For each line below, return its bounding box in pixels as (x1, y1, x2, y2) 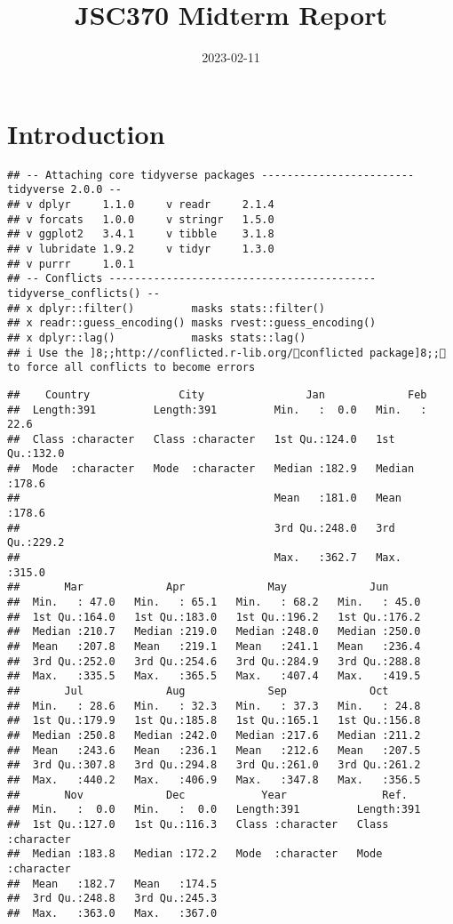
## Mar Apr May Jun (7, 581, 389, 594)
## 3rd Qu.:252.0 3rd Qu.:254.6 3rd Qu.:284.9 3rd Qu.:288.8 (7, 655, 421, 668)
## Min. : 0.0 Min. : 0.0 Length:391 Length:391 (7, 803, 421, 816)
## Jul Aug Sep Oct (7, 684, 389, 697)
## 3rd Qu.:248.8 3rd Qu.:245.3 (7, 892, 218, 905)
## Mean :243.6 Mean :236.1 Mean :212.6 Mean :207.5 (7, 743, 421, 757)
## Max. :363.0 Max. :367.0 (7, 906, 218, 920)
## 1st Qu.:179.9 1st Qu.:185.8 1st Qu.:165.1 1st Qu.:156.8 (7, 714, 421, 727)
